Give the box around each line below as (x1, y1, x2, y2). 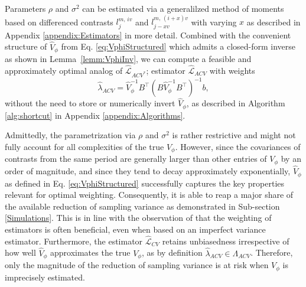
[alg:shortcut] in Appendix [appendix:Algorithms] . (5, 109, 185, 121)
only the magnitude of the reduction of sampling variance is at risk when (5, 259, 269, 271)
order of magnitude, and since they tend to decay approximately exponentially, (5, 165, 291, 177)
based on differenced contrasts (5, 15, 113, 28)
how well (5, 246, 36, 259)
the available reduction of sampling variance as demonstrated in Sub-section (5, 200, 280, 212)
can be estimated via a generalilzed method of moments (82, 2, 284, 14)
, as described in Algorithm (186, 97, 285, 109)
